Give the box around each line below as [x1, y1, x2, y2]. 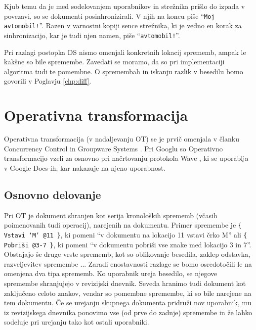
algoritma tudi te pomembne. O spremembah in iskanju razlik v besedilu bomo [4, 66, 243, 76]
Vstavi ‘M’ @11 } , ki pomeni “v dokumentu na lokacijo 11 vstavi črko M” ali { [4, 229, 247, 239]
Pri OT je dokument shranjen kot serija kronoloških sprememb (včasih [4, 210, 217, 220]
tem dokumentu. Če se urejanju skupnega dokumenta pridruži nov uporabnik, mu [4, 297, 252, 308]
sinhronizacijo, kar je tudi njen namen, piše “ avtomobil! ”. [4, 30, 180, 40]
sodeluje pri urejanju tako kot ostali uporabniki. [4, 317, 149, 327]
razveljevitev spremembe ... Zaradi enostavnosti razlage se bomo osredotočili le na [4, 258, 252, 269]
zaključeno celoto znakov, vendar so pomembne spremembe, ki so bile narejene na [4, 287, 252, 298]
